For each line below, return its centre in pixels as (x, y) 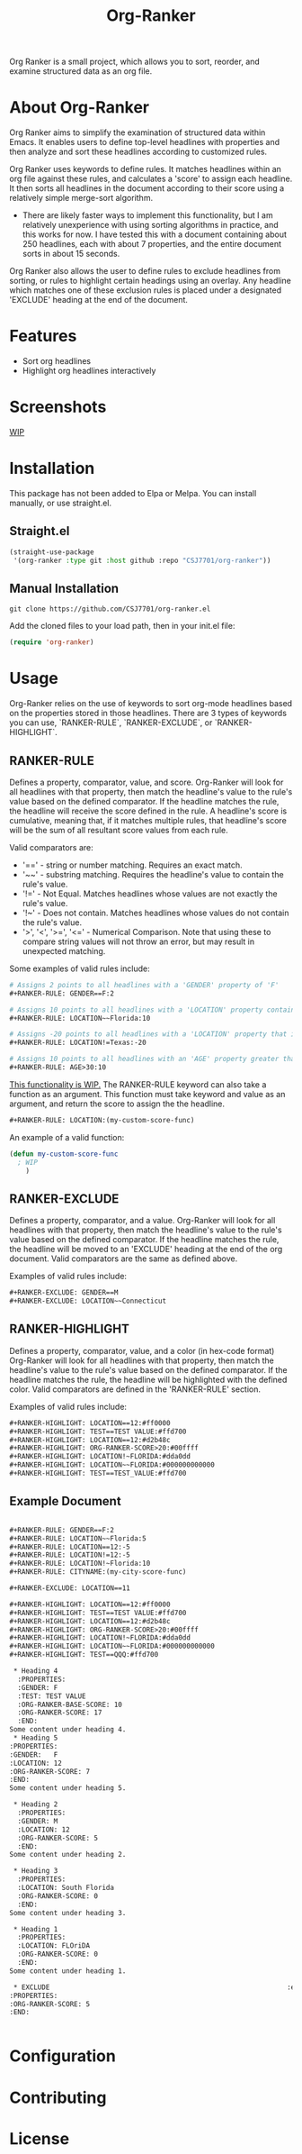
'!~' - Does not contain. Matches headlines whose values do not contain (155, 913)
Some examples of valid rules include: (80, 968)
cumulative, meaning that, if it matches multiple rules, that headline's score (148, 820)
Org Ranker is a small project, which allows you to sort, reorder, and (135, 62)
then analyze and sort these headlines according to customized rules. (138, 152)
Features (43, 336)
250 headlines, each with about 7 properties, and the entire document (151, 244)
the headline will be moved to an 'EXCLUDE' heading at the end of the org (146, 1250)
